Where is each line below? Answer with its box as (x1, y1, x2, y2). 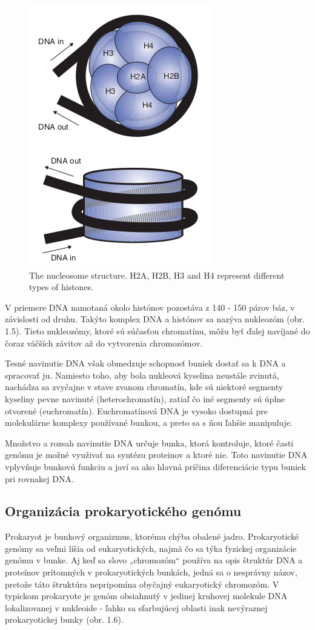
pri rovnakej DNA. (5, 472, 74, 485)
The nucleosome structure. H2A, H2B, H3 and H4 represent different (29, 268, 285, 281)
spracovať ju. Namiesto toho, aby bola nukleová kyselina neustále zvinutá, (5, 368, 279, 381)
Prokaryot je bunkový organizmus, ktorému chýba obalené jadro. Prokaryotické (5, 530, 299, 543)
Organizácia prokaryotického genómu (5, 502, 242, 520)
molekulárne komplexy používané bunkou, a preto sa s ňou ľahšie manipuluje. (5, 416, 293, 429)
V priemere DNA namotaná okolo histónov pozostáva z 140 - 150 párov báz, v (5, 300, 295, 313)
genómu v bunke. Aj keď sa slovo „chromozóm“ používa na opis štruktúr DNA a (5, 554, 303, 566)
